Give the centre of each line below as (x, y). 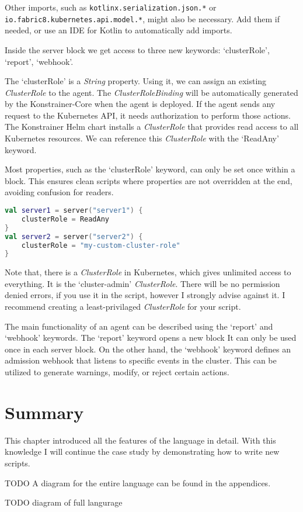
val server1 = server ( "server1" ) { (74, 211)
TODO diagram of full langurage (64, 502)
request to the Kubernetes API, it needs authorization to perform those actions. (148, 115)
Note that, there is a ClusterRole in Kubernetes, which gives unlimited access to (148, 272)
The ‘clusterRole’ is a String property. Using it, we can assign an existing (136, 81)
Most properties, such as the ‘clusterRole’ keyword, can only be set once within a (150, 169)
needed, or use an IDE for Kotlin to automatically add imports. (119, 30)
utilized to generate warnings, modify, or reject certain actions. (117, 372)
